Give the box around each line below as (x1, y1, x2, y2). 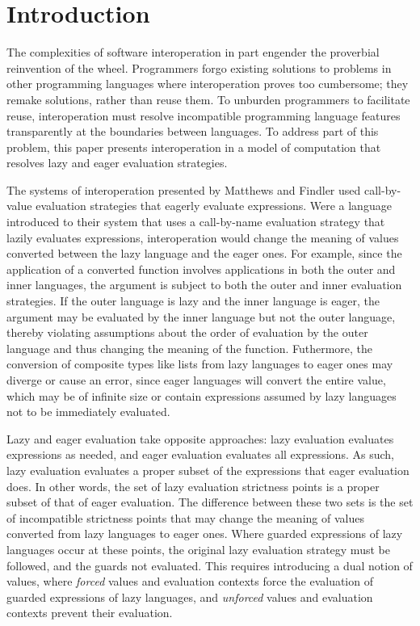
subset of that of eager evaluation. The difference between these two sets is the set (6, 494, 414, 510)
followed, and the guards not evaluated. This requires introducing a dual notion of (6, 557, 413, 573)
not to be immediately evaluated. (6, 403, 170, 420)
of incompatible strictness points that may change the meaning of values (6, 509, 364, 526)
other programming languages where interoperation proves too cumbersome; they (6, 75, 409, 92)
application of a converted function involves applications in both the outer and (6, 260, 396, 277)
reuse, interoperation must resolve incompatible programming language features (6, 107, 401, 124)
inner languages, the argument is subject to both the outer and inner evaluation (6, 276, 402, 293)
